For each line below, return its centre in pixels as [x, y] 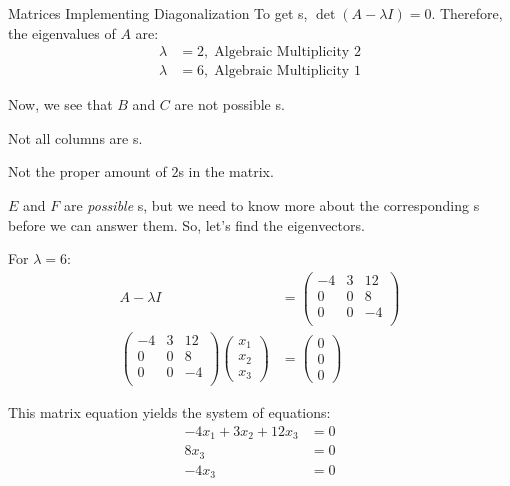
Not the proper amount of [87, 171]
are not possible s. [229, 104]
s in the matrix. [226, 171]
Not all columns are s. [75, 137]
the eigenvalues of [62, 32]
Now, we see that [60, 104]
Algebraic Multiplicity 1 [287, 71]
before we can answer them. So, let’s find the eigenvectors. [186, 224]
